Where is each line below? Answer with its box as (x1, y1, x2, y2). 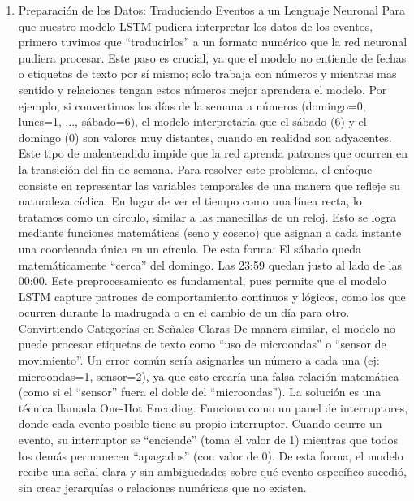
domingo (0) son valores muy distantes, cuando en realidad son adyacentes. (18, 128, 392, 145)
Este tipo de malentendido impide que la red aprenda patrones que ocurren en (18, 145, 408, 162)
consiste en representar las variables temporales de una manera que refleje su (18, 176, 400, 193)
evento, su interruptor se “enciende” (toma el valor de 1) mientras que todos (18, 431, 398, 448)
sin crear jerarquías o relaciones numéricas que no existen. (18, 478, 307, 495)
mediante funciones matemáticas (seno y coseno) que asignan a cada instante (18, 224, 402, 241)
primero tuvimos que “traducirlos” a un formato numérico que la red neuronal (18, 33, 408, 50)
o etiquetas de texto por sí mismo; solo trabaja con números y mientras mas (18, 65, 397, 82)
